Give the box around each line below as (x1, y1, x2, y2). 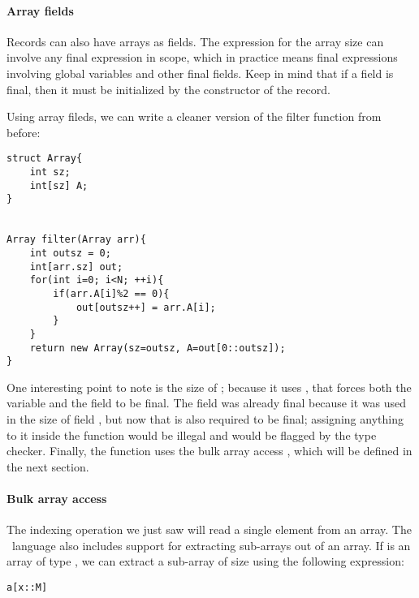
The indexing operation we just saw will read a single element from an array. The (6, 521, 412, 538)
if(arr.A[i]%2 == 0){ (53, 287, 170, 299)
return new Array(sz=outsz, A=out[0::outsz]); (29, 342, 286, 354)
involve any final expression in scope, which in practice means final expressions (6, 49, 398, 66)
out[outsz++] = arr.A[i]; (76, 301, 216, 313)
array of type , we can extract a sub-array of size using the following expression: (6, 553, 404, 570)
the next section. (6, 458, 89, 475)
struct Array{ (6, 153, 83, 165)
